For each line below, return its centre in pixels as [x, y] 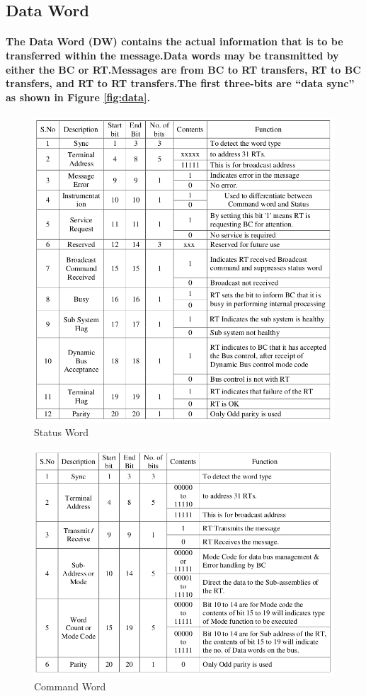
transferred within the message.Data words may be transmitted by [172, 55]
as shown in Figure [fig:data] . [78, 97]
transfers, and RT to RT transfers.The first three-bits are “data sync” [180, 83]
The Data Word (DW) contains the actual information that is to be [175, 41]
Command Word [70, 686]
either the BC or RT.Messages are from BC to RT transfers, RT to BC [183, 69]
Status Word [62, 432]
